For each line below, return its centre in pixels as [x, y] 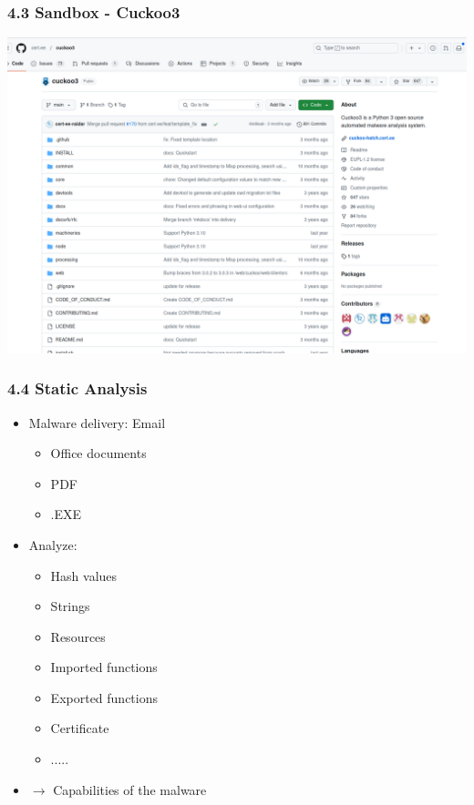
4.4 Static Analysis [77, 388]
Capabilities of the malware [130, 789]
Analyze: [53, 544]
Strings [70, 606]
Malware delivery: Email [97, 422]
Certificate [80, 728]
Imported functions [104, 667]
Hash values [84, 575]
